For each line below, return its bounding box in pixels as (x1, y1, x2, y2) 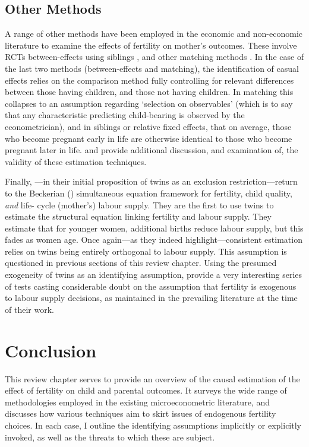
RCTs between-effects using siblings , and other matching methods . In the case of (5, 50, 304, 63)
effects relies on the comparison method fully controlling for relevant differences (5, 74, 294, 86)
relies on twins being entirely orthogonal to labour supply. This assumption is (5, 245, 287, 257)
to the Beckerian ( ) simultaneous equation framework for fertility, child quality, (5, 186, 292, 199)
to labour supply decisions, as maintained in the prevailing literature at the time (5, 291, 298, 304)
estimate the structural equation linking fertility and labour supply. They (5, 210, 272, 223)
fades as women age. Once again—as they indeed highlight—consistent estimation (5, 233, 302, 246)
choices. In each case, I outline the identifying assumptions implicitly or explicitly (5, 419, 301, 431)
